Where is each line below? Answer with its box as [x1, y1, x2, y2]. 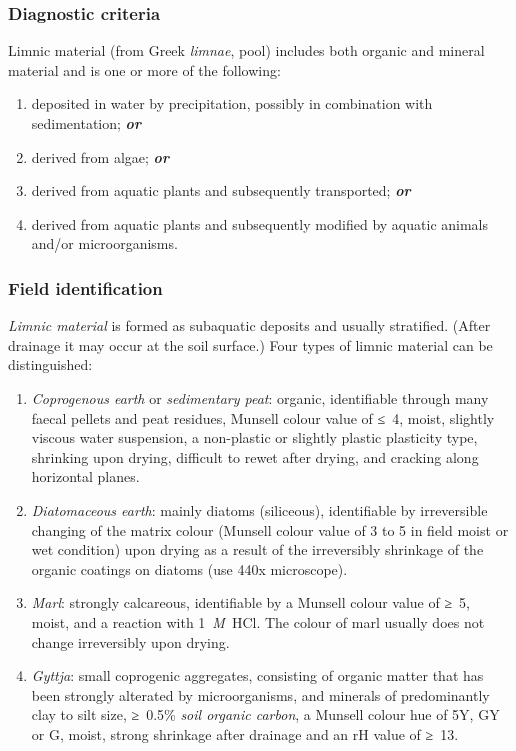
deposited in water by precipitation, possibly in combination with [31, 93, 433, 114]
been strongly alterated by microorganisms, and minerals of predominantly [31, 684, 490, 705]
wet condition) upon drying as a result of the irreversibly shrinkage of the [31, 539, 484, 560]
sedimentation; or [31, 113, 141, 133]
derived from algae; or [31, 146, 169, 167]
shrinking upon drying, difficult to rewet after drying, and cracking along [31, 446, 479, 467]
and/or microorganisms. [31, 233, 178, 254]
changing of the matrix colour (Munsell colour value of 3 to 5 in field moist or [31, 519, 509, 540]
